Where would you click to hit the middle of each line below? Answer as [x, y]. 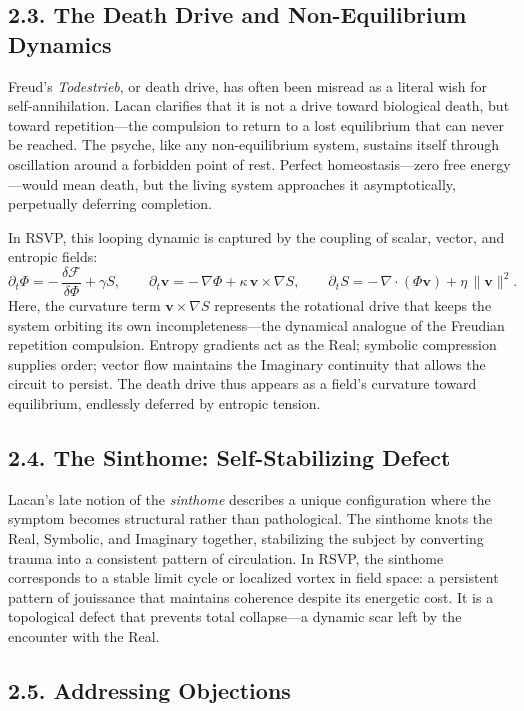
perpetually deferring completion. [110, 203]
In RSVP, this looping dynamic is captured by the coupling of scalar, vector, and [256, 236]
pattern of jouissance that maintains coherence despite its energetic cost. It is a [251, 596]
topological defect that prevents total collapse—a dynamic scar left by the [235, 616]
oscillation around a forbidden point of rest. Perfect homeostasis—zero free [237, 163]
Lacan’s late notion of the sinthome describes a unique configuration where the [249, 498]
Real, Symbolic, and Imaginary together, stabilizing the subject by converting [246, 537]
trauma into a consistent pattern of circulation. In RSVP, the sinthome [226, 557]
